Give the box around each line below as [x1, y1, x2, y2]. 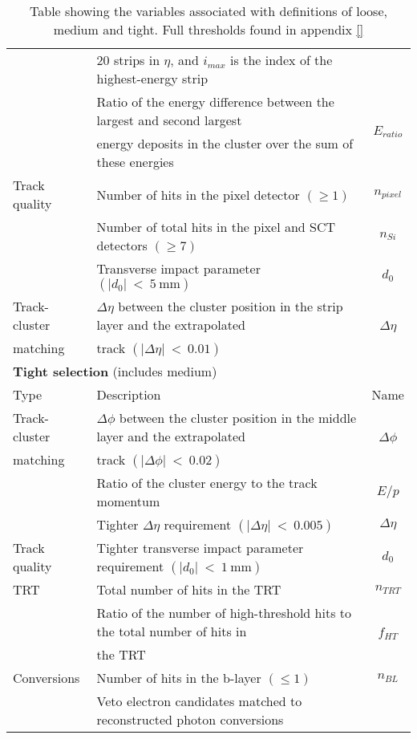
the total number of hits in [96, 622, 247, 640]
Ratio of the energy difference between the [96, 92, 334, 111]
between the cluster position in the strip [118, 297, 343, 315]
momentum [96, 492, 160, 510]
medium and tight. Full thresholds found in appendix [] [53, 20, 364, 39]
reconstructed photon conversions [96, 710, 284, 729]
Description [96, 385, 161, 404]
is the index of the [230, 51, 333, 69]
